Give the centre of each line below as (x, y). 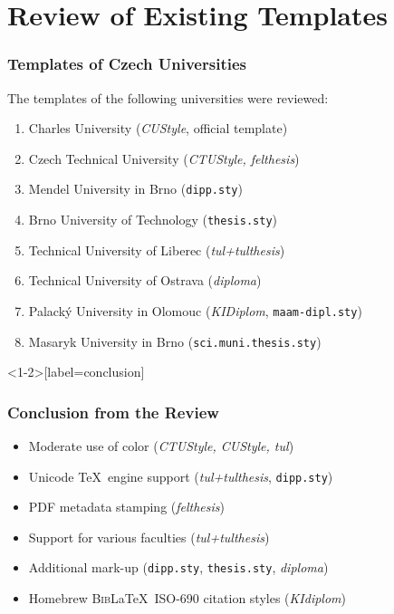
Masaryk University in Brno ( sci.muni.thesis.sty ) (175, 341)
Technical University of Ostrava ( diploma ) (145, 280)
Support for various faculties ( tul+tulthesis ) (149, 537)
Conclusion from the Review (113, 412)
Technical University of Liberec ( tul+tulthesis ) (157, 249)
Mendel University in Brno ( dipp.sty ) (135, 189)
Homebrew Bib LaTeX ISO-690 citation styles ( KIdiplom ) (187, 598)
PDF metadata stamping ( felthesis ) (127, 507)
